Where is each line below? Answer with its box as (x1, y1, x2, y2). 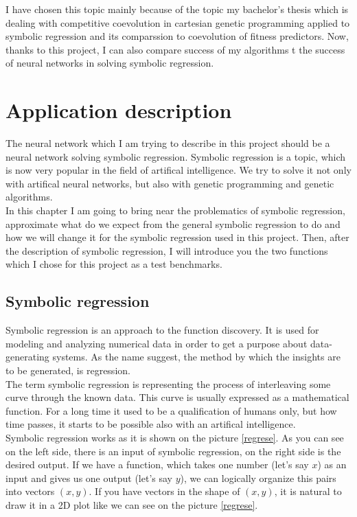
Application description (5, 96, 232, 124)
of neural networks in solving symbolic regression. (5, 56, 214, 70)
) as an (317, 457, 347, 472)
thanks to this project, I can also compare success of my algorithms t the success (5, 42, 345, 56)
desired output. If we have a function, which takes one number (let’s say (5, 457, 309, 472)
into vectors (5, 484, 55, 498)
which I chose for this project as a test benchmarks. (5, 257, 222, 271)
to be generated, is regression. (5, 363, 130, 378)
